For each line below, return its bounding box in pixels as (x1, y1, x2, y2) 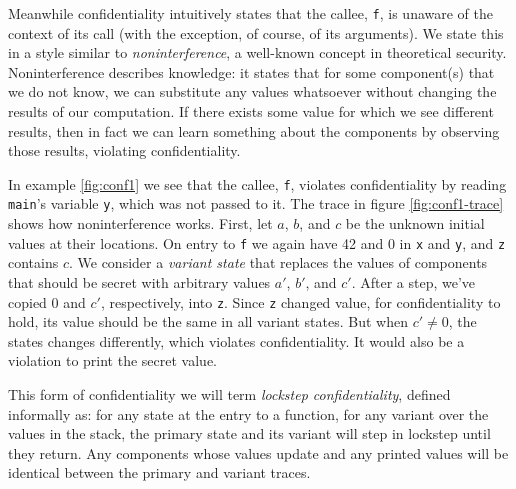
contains (8, 252, 59, 273)
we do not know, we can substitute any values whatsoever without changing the (8, 81, 497, 102)
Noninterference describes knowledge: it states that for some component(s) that (8, 61, 495, 82)
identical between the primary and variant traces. (8, 462, 311, 483)
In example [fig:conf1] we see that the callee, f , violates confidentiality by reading (8, 173, 507, 194)
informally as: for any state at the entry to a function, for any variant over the (8, 403, 489, 424)
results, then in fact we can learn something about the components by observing (8, 120, 500, 141)
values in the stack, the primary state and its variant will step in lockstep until (8, 423, 491, 444)
